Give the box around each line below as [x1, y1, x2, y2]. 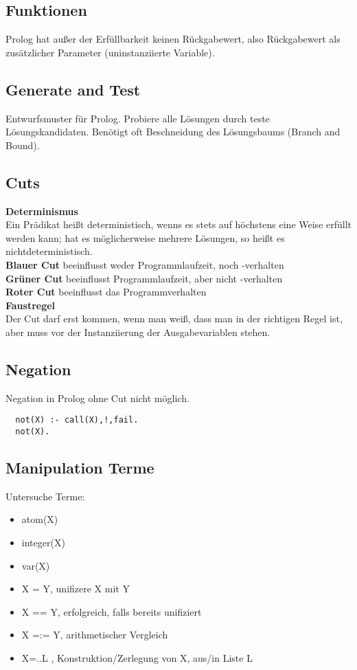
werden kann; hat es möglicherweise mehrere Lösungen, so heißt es [5, 230, 285, 245]
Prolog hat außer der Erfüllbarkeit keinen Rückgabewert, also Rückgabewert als [5, 32, 341, 46]
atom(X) [21, 512, 58, 526]
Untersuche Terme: [5, 489, 85, 503]
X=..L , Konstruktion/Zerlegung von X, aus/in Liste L [21, 650, 253, 665]
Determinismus [5, 203, 78, 218]
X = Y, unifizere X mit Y [21, 581, 130, 596]
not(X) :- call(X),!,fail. [15, 415, 139, 425]
